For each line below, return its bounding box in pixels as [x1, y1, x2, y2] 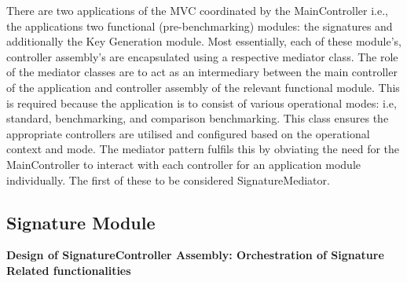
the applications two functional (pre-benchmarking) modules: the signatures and [6, 17, 393, 34]
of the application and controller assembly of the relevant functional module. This [6, 79, 400, 95]
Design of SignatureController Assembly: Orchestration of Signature [6, 247, 384, 263]
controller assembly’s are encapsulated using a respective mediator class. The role [6, 48, 398, 64]
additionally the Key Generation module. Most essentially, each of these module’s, [6, 33, 401, 49]
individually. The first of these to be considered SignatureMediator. [6, 171, 330, 188]
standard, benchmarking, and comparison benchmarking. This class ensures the [6, 110, 389, 126]
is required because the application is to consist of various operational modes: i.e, [6, 94, 397, 111]
